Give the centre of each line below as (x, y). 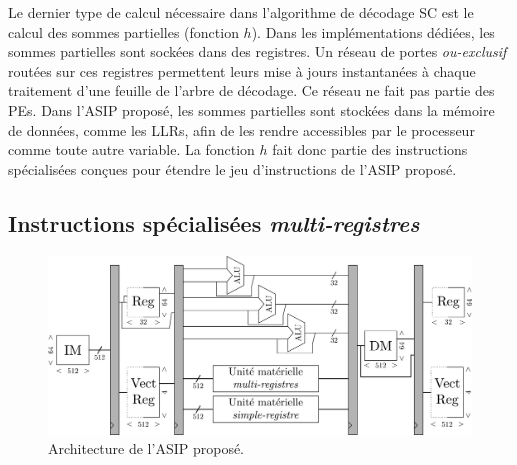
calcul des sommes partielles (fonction (123, 31)
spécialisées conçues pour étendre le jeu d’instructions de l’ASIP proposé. (232, 168)
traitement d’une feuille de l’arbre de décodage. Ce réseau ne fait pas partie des (251, 90)
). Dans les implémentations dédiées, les (373, 31)
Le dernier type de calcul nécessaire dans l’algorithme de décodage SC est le (241, 12)
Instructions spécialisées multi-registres (214, 222)
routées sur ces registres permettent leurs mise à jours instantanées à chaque (242, 70)
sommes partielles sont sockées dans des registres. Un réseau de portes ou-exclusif (257, 51)
